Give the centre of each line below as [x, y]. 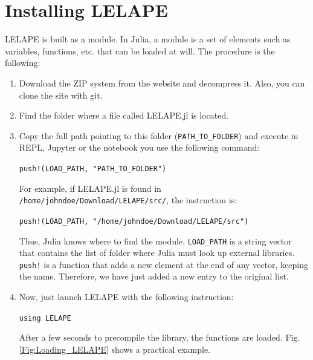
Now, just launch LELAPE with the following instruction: [126, 296]
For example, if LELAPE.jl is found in [90, 188]
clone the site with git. [61, 95]
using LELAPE [45, 318]
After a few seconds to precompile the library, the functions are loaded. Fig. [160, 337]
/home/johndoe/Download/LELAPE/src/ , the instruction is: [128, 200]
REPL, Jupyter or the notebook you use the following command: [139, 147]
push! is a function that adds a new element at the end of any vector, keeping [163, 264]
